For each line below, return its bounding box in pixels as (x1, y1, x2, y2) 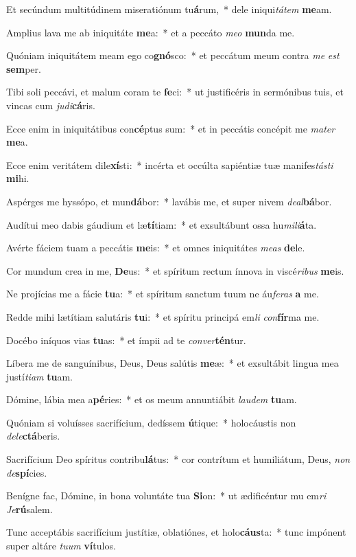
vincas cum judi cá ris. (6, 98, 95, 112)
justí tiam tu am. (6, 369, 73, 383)
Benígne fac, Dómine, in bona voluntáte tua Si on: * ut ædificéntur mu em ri (6, 488, 327, 503)
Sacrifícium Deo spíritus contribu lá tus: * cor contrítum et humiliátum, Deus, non (6, 452, 351, 466)
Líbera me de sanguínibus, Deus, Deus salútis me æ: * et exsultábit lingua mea (6, 356, 339, 370)
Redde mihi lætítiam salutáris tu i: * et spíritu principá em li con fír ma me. (6, 309, 320, 323)
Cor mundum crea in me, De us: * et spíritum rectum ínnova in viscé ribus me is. (6, 263, 344, 277)
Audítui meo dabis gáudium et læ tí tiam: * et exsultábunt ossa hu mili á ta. (6, 217, 317, 231)
